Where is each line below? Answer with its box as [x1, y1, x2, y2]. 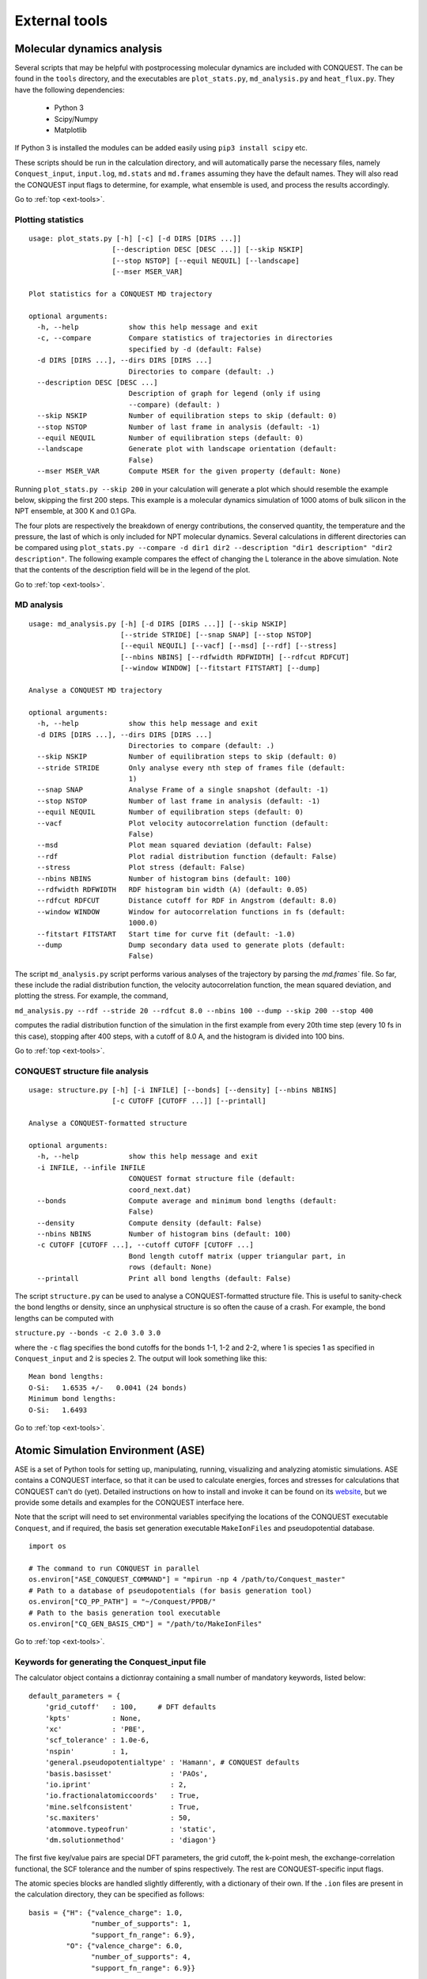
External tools [14, 12, 108, 29]
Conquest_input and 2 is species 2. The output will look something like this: [14, 1354, 267, 1363]
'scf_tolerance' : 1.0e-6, [44, 1736, 150, 1745]
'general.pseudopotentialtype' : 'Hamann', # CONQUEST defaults [44, 1758, 300, 1767]
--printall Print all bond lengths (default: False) [36, 1274, 292, 1282]
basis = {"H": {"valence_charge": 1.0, [28, 1908, 183, 1917]
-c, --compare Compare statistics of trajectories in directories [36, 333, 334, 343]
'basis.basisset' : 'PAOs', [44, 1769, 209, 1778]
